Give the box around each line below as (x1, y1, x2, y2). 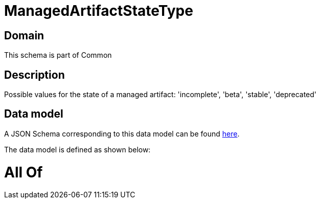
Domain (4, 29, 44, 42)
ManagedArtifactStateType (4, 2, 193, 19)
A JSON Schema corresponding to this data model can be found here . (4, 129, 240, 138)
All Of (4, 163, 43, 181)
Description (4, 68, 65, 81)
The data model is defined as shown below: (4, 145, 151, 154)
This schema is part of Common (4, 51, 112, 60)
